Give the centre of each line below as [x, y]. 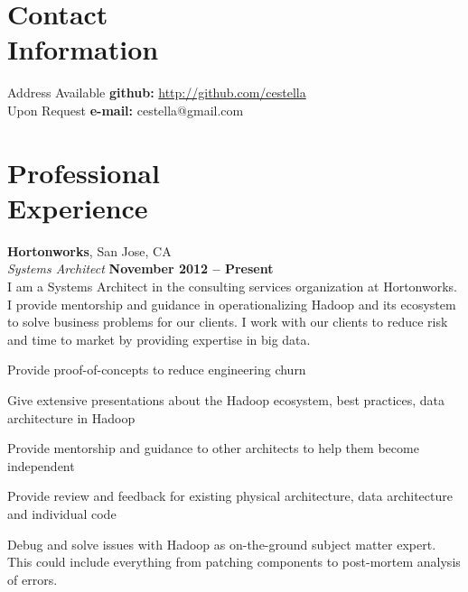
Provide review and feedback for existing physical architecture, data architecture [230, 496]
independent [41, 465]
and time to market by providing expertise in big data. [159, 339]
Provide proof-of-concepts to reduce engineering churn [157, 370]
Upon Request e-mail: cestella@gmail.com [126, 110]
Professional [84, 172]
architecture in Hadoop [71, 417]
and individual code [62, 513]
